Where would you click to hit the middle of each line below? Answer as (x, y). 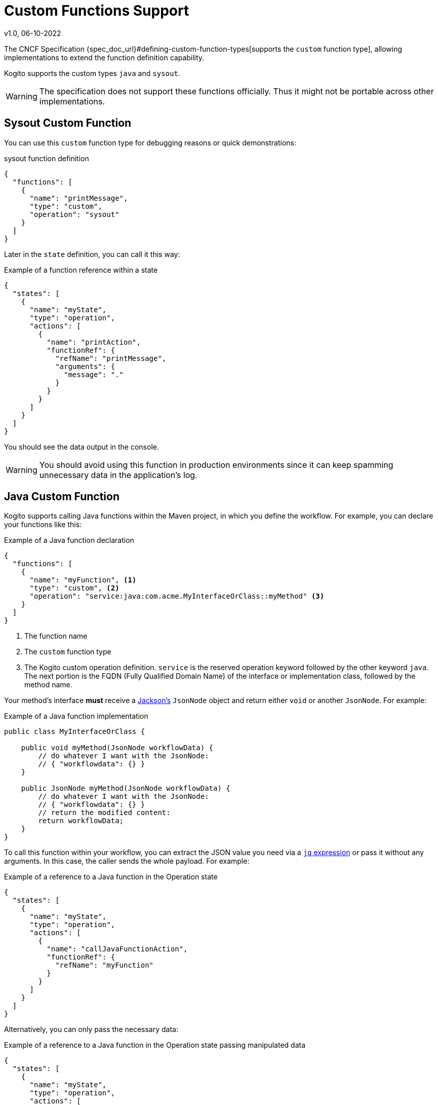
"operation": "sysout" (74, 214)
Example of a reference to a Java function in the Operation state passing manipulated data (155, 1045)
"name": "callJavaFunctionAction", (117, 949)
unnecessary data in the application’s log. (118, 475)
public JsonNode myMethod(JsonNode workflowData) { (126, 788)
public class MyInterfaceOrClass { (75, 732)
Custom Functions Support (97, 11)
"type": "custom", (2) (74, 588)
